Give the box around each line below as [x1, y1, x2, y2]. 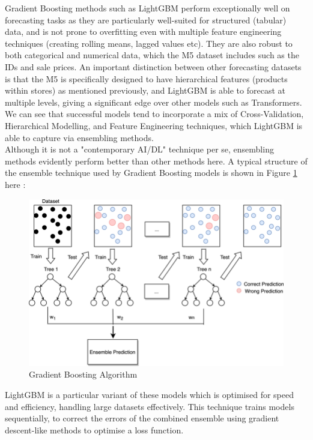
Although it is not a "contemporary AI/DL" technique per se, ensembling [5, 143, 274, 155]
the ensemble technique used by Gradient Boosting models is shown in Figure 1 [5, 166, 297, 179]
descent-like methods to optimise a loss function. [5, 423, 184, 436]
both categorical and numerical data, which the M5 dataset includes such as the [5, 49, 299, 61]
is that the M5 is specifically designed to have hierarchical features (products [5, 72, 288, 85]
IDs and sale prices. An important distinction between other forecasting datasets [5, 60, 302, 73]
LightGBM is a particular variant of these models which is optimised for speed [5, 388, 294, 401]
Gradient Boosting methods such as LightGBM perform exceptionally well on [5, 2, 290, 14]
